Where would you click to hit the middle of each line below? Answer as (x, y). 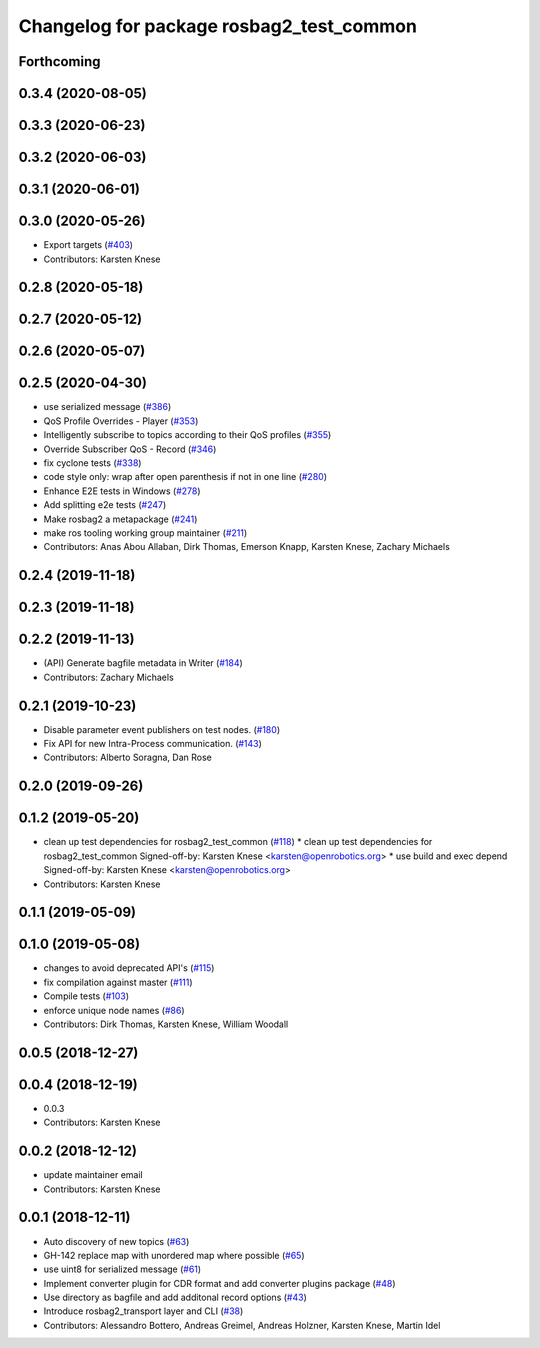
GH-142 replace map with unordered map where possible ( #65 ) (174, 1255)
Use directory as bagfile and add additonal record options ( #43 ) (175, 1297)
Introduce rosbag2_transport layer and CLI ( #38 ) (143, 1311)
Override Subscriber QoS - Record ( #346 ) (130, 449)
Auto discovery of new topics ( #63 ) (116, 1241)
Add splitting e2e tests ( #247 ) (105, 505)
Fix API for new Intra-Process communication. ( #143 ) (152, 744)
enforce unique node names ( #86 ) (114, 1010)
